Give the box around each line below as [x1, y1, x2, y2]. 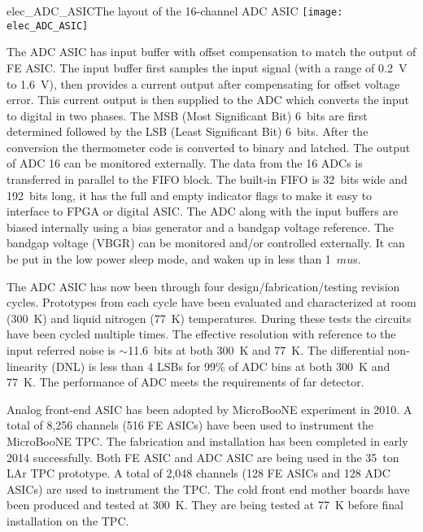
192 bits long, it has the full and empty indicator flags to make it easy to [7, 186, 373, 203]
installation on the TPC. [7, 512, 129, 529]
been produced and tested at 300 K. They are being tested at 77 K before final [7, 496, 403, 513]
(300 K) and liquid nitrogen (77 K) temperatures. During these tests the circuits [7, 309, 412, 326]
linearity [7, 357, 48, 374]
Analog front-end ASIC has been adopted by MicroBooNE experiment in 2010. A [7, 400, 412, 417]
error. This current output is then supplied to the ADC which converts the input [7, 91, 410, 108]
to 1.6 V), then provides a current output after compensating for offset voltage [7, 75, 400, 92]
